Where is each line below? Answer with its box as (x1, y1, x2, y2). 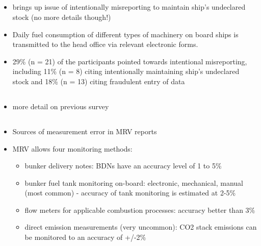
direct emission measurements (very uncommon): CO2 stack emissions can (24, 222, 257, 232)
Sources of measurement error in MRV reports (12, 126, 157, 136)
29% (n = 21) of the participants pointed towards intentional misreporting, (12, 56, 247, 66)
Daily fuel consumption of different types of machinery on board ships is (12, 29, 239, 39)
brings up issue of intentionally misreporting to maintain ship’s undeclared (12, 2, 246, 12)
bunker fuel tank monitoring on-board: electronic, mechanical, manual (24, 177, 243, 188)
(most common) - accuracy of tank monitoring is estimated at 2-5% (24, 187, 236, 198)
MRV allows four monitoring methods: (12, 143, 133, 154)
